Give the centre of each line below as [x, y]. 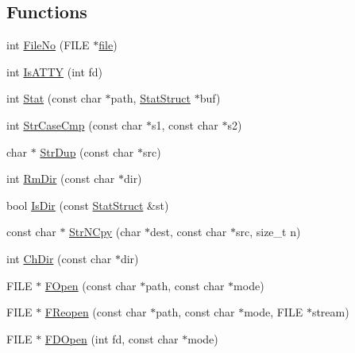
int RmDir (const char [61, 178]
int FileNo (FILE [48, 45]
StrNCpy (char [105, 232]
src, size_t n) [268, 232]
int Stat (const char [54, 98]
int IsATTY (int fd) [55, 71]
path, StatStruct [151, 98]
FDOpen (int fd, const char [112, 338]
